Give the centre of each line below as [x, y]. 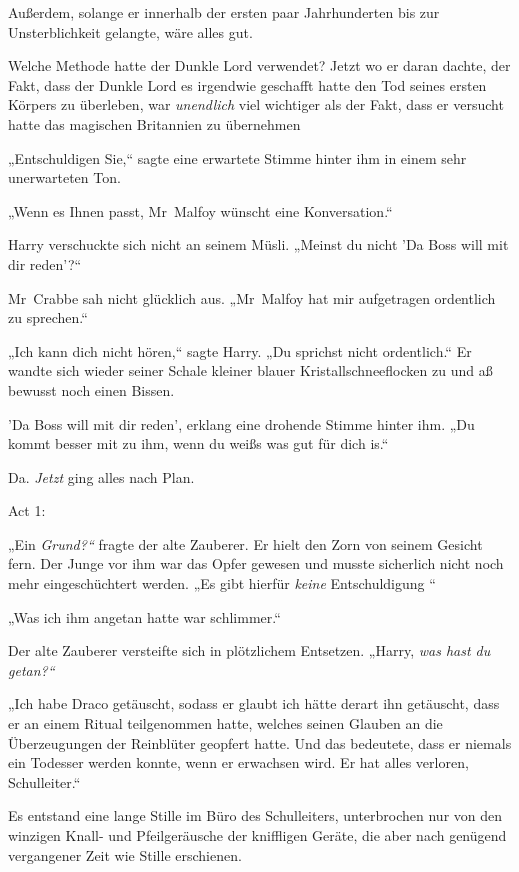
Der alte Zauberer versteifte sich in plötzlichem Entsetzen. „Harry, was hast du [249, 650]
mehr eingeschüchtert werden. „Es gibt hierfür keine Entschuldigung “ [222, 583]
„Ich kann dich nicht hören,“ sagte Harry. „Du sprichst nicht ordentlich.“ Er [240, 350]
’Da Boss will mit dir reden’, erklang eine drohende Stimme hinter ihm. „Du [241, 423]
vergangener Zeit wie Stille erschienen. [125, 854]
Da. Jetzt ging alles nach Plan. [101, 476]
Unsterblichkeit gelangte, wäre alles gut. [130, 31]
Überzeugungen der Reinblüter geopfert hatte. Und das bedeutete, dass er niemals [260, 742]
